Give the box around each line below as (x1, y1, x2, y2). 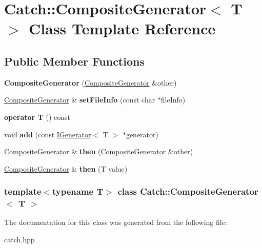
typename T (52, 185, 104, 198)
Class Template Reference (29, 18, 216, 39)
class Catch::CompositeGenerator (117, 185, 258, 198)
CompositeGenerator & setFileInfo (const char (4, 94, 155, 105)
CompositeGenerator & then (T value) (4, 163, 128, 174)
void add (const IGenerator (4, 129, 91, 139)
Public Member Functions (4, 53, 145, 69)
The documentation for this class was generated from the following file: (4, 217, 227, 228)
